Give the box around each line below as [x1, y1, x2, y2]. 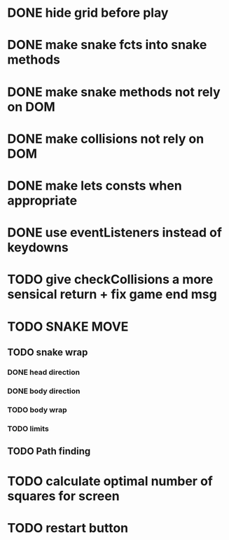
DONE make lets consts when [7, 177, 182, 193]
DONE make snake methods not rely [7, 84, 221, 99]
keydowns [7, 240, 69, 256]
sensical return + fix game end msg [7, 286, 217, 303]
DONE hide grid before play [7, 5, 169, 21]
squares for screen [7, 488, 120, 504]
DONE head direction [7, 367, 81, 377]
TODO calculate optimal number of [7, 473, 214, 490]
